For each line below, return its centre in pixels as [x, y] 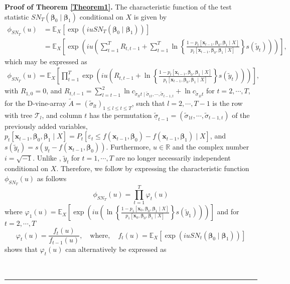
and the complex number [211, 147]
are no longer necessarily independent [173, 158]
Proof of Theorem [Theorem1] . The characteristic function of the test [118, 7]
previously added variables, [46, 126]
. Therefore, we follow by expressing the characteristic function [153, 168]
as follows [52, 178]
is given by [150, 16]
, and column [62, 115]
